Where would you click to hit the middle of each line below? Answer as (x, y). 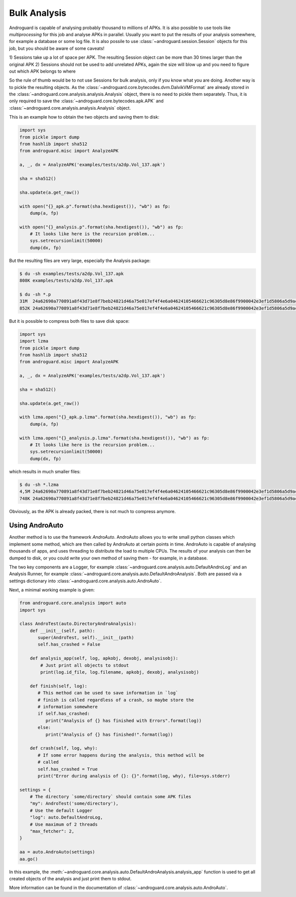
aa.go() (29, 859)
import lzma (34, 341)
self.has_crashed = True (68, 769)
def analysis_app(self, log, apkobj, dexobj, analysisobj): (104, 658)
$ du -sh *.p (35, 294)
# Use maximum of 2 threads (64, 824)
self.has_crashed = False (69, 644)
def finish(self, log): (58, 686)
